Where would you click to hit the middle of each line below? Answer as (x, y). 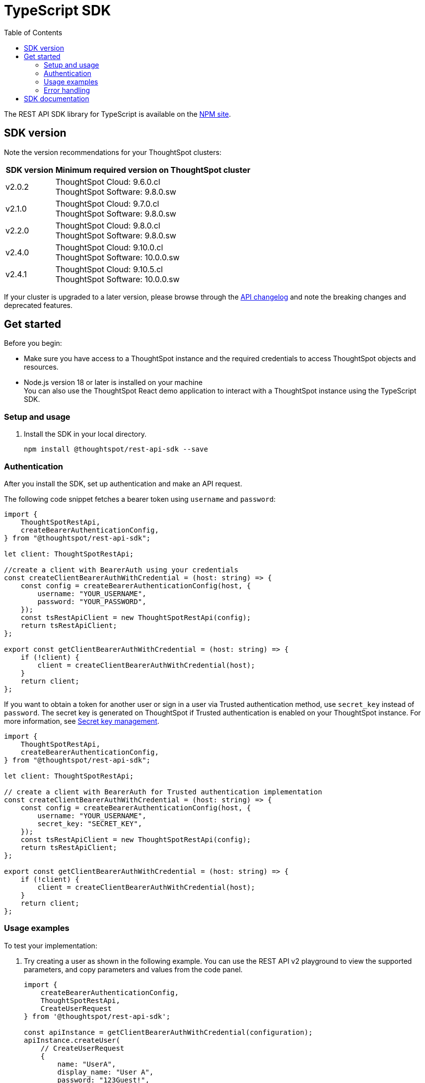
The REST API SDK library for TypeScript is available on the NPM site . (118, 114)
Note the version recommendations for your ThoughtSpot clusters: (113, 152)
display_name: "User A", (106, 1072)
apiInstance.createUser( (72, 1040)
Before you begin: (33, 343)
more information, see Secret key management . (82, 721)
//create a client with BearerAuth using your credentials (121, 570)
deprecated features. (38, 305)
